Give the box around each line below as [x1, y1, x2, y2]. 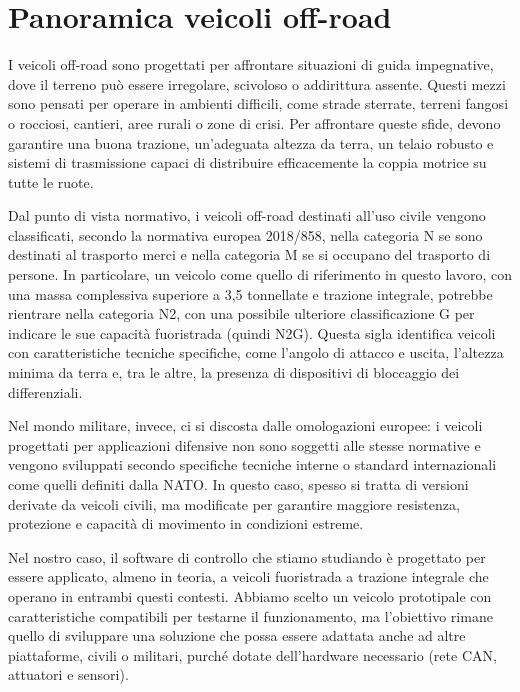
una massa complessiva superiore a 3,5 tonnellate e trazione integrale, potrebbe [8, 283, 493, 304]
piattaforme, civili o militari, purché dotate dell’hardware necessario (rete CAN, [8, 644, 497, 665]
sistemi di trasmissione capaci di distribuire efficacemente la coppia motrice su [8, 152, 487, 173]
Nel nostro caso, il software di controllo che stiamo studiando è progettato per [8, 546, 486, 567]
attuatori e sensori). [8, 664, 129, 685]
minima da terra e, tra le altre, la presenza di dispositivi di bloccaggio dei [8, 362, 460, 383]
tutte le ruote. [8, 171, 94, 192]
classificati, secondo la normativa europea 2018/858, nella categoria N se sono [8, 224, 483, 245]
